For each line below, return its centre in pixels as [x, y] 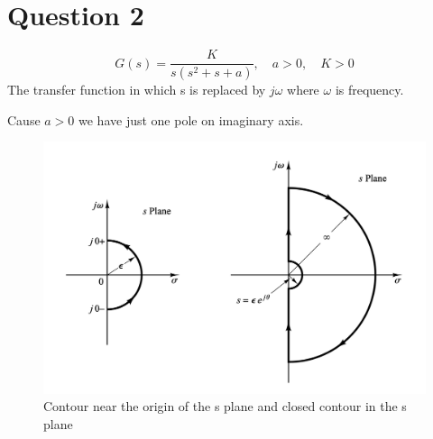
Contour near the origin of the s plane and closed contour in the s [225, 406]
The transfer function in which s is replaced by [137, 90]
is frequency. [369, 90]
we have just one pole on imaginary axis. [191, 119]
